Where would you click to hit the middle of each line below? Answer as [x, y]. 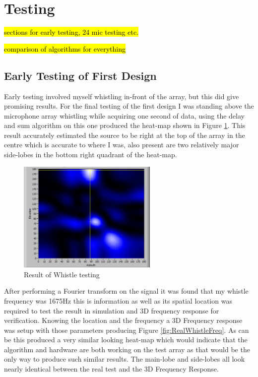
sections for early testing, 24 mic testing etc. [71, 32]
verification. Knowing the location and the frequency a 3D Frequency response [123, 320]
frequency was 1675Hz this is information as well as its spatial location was [118, 300]
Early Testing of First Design [80, 75]
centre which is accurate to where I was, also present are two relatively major [122, 145]
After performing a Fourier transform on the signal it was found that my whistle [126, 291]
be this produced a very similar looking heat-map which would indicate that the [126, 340]
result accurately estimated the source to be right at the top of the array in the [125, 135]
